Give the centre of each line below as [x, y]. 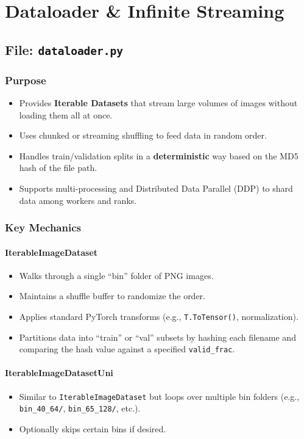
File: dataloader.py [64, 49]
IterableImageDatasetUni [59, 373]
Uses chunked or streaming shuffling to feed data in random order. [143, 135]
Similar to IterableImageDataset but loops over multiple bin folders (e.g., [159, 396]
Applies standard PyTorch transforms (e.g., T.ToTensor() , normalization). [159, 316]
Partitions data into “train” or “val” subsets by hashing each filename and [157, 337]
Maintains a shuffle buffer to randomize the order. [112, 296]
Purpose [26, 80]
